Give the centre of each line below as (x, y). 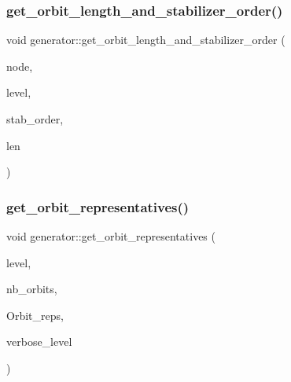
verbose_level (39, 342)
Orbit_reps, (35, 315)
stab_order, (35, 119)
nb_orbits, (32, 289)
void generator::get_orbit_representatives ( (111, 236)
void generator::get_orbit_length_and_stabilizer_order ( (146, 40)
